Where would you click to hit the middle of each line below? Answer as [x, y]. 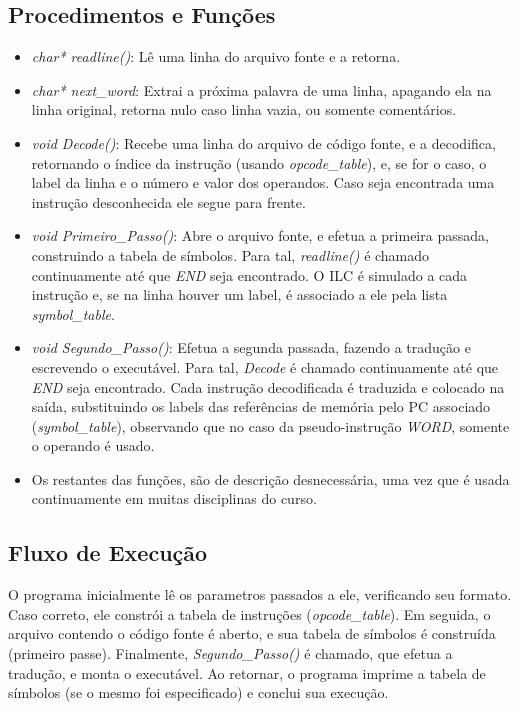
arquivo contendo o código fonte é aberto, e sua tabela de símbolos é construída [252, 633]
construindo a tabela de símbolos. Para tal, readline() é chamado [230, 254]
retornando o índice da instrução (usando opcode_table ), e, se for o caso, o [259, 162]
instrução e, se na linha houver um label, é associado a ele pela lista [239, 294]
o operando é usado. [93, 445]
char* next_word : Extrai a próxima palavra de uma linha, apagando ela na [261, 89]
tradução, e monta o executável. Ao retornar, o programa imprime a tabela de [247, 672]
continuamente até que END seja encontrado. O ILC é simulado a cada [249, 274]
